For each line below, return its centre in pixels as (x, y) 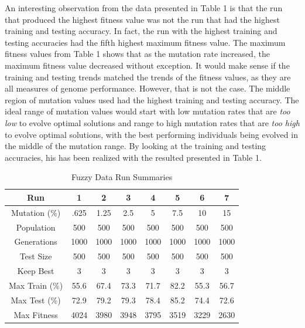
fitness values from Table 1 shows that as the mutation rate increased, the (137, 54)
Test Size (36, 256)
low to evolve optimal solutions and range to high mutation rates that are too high (152, 122)
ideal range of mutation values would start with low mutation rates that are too (148, 111)
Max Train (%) (36, 285)
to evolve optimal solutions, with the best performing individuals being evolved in (151, 134)
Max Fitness (36, 314)
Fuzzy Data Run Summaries (122, 177)
